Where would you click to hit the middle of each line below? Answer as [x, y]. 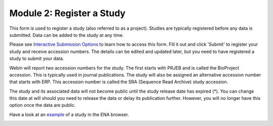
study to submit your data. [37, 58]
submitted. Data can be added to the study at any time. [66, 35]
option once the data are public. [42, 105]
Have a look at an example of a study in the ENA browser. [69, 114]
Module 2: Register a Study [67, 13]
